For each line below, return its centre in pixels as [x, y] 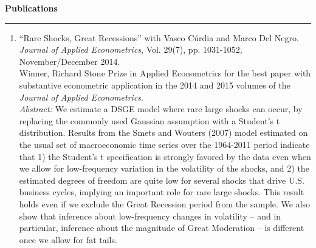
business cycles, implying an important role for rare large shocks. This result [162, 192]
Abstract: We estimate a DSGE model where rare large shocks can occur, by [161, 109]
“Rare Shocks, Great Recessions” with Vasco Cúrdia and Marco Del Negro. [159, 37]
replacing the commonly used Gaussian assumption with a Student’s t [149, 120]
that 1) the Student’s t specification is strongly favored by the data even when [165, 156]
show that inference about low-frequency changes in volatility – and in [150, 216]
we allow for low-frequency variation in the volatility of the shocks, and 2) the [164, 168]
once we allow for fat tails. [68, 239]
